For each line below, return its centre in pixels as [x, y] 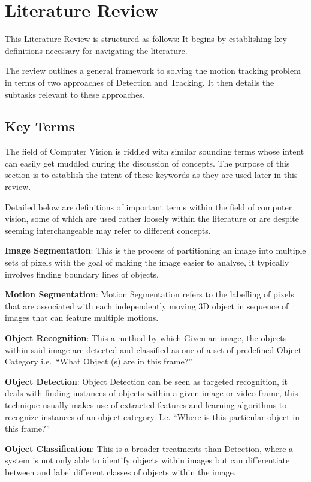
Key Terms [40, 126]
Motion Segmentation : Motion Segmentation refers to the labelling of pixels [150, 294]
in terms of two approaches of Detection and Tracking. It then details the [140, 82]
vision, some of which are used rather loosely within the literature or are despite [152, 219]
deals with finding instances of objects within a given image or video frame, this [152, 393]
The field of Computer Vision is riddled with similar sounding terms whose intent [155, 151]
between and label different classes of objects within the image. [120, 472]
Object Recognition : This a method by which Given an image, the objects [146, 338]
